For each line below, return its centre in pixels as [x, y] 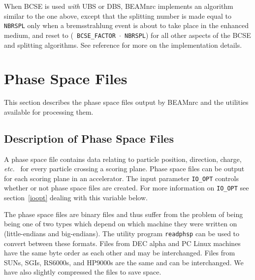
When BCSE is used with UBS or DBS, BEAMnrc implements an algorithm [119, 6]
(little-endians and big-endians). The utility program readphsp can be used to [122, 233]
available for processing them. [49, 111]
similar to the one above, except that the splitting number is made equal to [118, 16]
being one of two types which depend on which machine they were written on [121, 224]
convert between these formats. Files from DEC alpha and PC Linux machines [122, 243]
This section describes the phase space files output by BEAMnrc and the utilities [126, 102]
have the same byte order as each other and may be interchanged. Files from [120, 253]
